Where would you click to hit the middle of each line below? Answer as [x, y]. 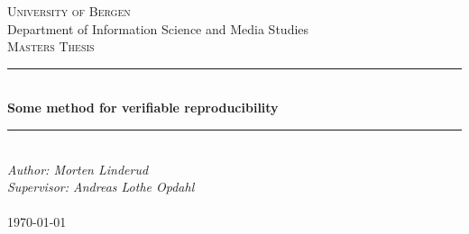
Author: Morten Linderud [78, 169]
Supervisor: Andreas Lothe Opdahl [101, 187]
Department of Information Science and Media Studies [158, 28]
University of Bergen [69, 11]
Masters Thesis [51, 46]
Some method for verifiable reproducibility [143, 108]
